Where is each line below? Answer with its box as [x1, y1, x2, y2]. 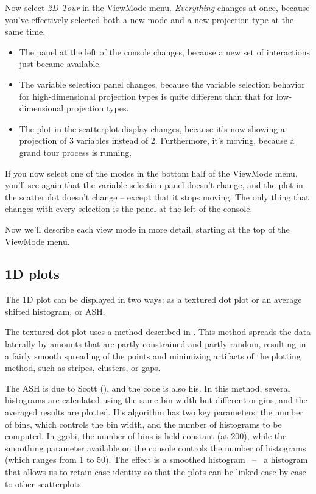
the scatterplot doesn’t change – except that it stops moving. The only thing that [5, 190, 309, 203]
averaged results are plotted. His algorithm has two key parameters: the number [5, 406, 303, 418]
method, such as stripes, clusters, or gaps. [5, 361, 161, 374]
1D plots [5, 264, 60, 283]
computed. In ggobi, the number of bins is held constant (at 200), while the [5, 429, 287, 442]
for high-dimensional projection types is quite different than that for [19, 90, 274, 102]
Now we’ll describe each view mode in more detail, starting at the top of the [5, 222, 290, 235]
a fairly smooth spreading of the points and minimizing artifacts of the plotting [5, 349, 301, 362]
